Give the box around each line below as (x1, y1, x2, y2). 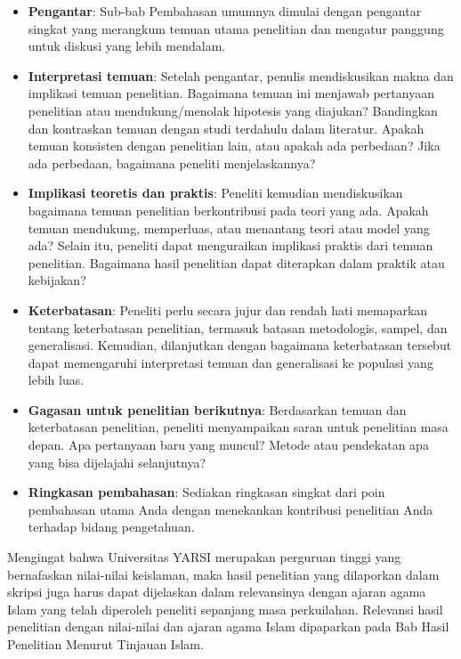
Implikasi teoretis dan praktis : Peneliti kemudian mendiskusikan (28, 183, 403, 202)
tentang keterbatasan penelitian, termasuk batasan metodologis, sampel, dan (28, 318, 448, 337)
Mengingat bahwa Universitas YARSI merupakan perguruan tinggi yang (7, 548, 401, 566)
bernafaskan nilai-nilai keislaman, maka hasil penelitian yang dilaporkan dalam (7, 565, 440, 583)
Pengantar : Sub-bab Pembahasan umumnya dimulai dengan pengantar (28, 2, 422, 20)
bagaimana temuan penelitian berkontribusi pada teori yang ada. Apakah (28, 200, 429, 219)
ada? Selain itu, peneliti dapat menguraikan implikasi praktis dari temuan (28, 236, 433, 255)
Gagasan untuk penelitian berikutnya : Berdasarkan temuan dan (28, 400, 407, 419)
